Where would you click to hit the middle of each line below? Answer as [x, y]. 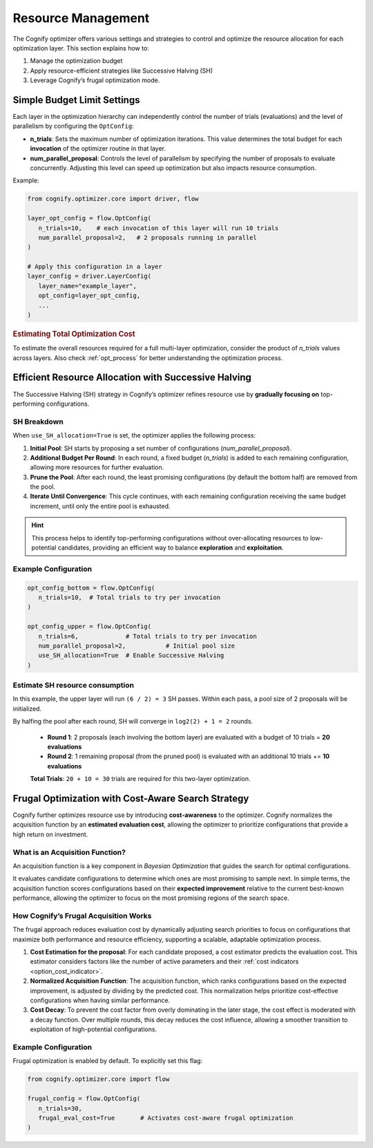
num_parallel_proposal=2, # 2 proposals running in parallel [147, 237]
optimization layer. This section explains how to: [81, 48]
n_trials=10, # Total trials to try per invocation [130, 597]
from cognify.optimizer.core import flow [98, 1079]
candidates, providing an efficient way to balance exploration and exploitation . [171, 548]
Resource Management [81, 18]
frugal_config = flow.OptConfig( [84, 1099]
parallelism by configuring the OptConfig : [73, 126]
